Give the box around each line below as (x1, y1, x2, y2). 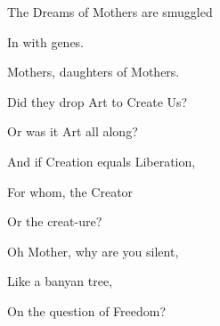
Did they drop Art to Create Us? (7, 92, 188, 110)
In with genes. (7, 32, 85, 51)
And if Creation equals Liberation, (7, 151, 196, 170)
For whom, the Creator (7, 182, 134, 200)
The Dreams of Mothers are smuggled (7, 3, 213, 20)
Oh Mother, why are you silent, (7, 241, 179, 260)
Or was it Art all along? (7, 122, 138, 141)
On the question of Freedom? (7, 301, 167, 320)
